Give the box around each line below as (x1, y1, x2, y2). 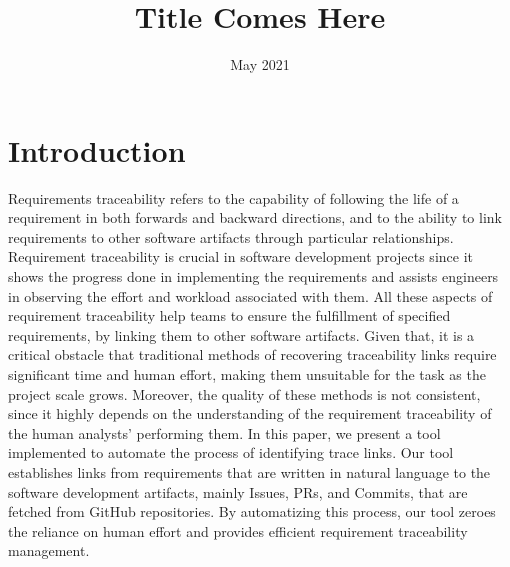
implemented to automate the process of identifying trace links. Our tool (8, 442, 454, 463)
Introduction (8, 129, 186, 170)
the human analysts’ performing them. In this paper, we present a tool (8, 422, 441, 443)
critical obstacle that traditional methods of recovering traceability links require (8, 344, 497, 365)
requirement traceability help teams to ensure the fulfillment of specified (8, 305, 451, 326)
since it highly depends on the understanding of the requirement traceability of (8, 403, 492, 424)
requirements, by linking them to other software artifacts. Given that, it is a (8, 324, 475, 345)
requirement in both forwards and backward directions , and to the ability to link (8, 207, 502, 228)
